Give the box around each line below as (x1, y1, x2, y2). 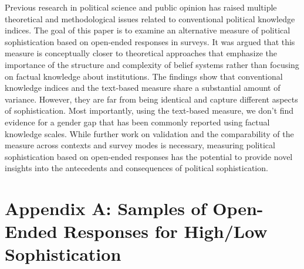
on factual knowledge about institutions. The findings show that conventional (5, 70, 283, 82)
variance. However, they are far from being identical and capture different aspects (5, 93, 298, 105)
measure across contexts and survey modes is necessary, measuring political (5, 139, 275, 151)
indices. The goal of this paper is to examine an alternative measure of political (5, 24, 291, 36)
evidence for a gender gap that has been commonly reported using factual (5, 115, 270, 128)
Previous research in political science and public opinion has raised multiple (5, 1, 277, 13)
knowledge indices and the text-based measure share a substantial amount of (5, 81, 281, 94)
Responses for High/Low (63, 219, 268, 243)
